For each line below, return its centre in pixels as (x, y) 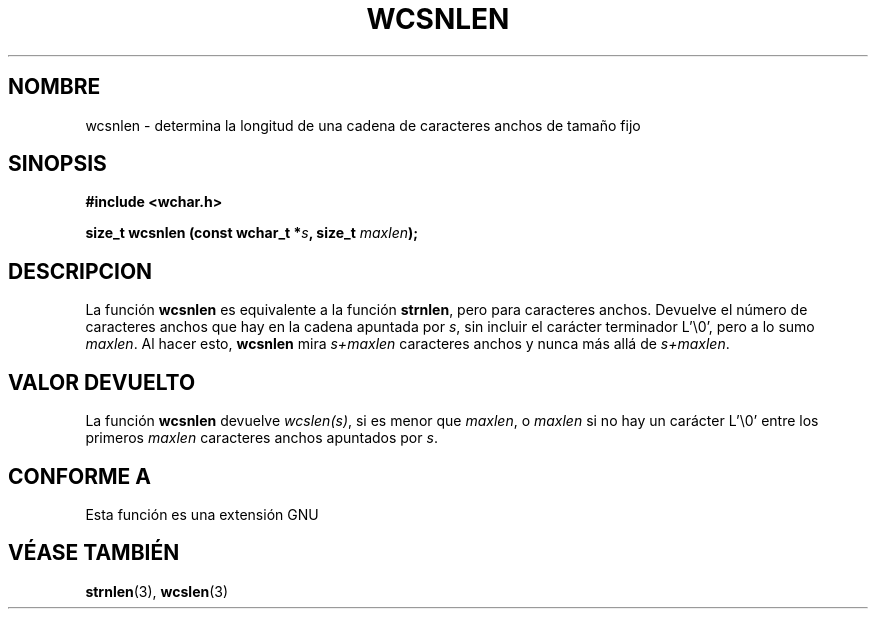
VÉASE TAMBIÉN (94, 553)
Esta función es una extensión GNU (202, 514)
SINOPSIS (57, 164)
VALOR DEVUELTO (102, 382)
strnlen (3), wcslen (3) (157, 591)
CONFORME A (79, 476)
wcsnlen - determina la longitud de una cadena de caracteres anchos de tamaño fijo (363, 125)
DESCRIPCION (80, 271)
